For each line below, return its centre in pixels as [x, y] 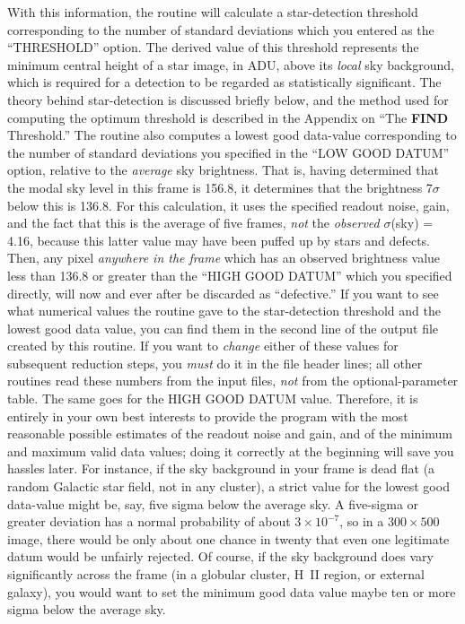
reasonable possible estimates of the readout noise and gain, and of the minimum [230, 433]
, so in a [362, 521]
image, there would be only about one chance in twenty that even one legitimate [228, 538]
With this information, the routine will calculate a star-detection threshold [213, 12]
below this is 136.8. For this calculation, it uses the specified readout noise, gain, [228, 205]
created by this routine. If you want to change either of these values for [203, 346]
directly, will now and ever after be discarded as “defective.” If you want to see [223, 293]
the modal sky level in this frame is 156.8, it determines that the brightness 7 [220, 187]
